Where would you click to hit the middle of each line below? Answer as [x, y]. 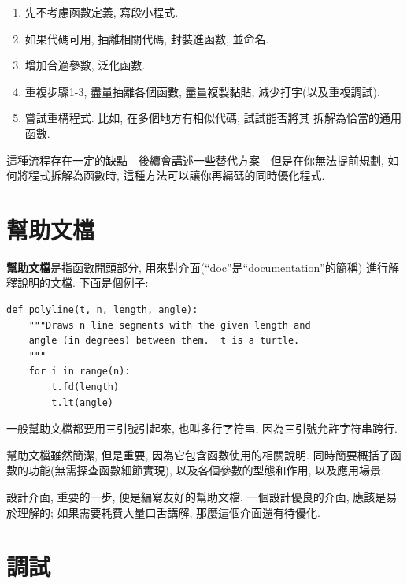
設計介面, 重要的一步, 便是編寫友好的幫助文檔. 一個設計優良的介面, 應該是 [196, 497]
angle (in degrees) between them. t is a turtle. [164, 341]
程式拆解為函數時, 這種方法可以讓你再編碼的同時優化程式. [176, 175]
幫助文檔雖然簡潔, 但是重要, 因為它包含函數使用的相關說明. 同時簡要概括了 [198, 454]
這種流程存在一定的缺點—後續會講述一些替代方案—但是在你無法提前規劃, [195, 160]
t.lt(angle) [83, 402]
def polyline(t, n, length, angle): [102, 310]
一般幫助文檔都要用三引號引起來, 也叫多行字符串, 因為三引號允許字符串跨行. [202, 428]
